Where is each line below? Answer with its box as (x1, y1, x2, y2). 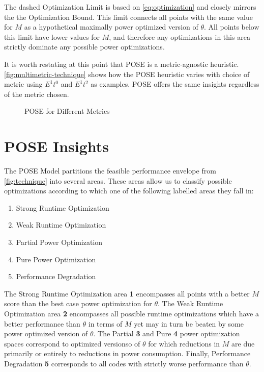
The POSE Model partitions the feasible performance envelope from (4, 165, 216, 176)
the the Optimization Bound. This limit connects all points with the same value (4, 11, 253, 22)
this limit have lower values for (4, 31, 100, 42)
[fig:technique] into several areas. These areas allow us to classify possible (4, 175, 232, 186)
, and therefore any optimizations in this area (109, 31, 250, 42)
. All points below (204, 21, 259, 32)
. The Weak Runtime (158, 298, 223, 309)
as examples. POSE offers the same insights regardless (91, 79, 259, 89)
